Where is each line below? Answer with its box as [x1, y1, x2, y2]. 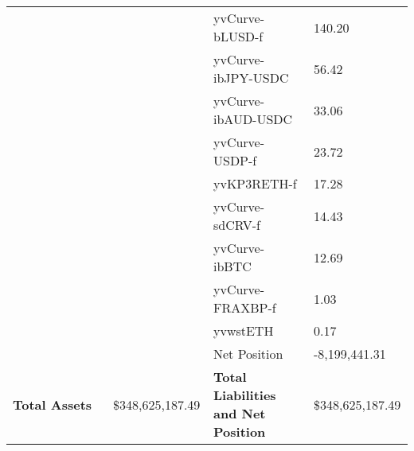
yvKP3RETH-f [213, 174, 297, 192]
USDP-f [213, 151, 257, 169]
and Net [213, 404, 266, 422]
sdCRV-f [213, 216, 260, 234]
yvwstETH [213, 321, 274, 340]
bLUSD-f [213, 27, 264, 45]
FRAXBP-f [213, 298, 276, 317]
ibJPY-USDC [213, 68, 289, 87]
